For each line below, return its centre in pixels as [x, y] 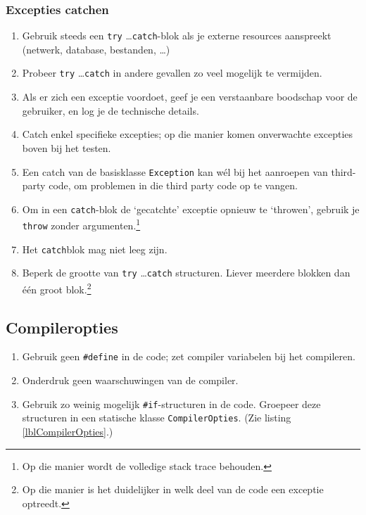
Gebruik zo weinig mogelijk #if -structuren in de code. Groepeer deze [171, 403]
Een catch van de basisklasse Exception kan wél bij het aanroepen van [175, 171]
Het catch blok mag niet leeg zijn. [95, 249]
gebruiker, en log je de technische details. [111, 110]
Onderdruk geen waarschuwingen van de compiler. [130, 380]
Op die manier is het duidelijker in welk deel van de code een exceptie [173, 489]
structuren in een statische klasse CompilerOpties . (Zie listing [157, 418]
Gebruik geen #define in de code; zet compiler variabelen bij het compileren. [189, 356]
